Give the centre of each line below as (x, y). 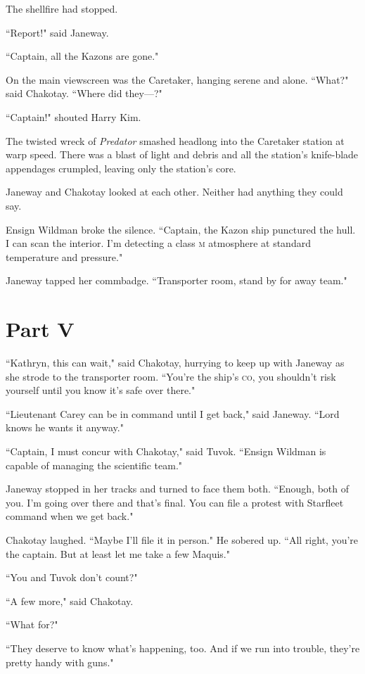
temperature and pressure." (64, 256)
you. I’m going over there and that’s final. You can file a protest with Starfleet (175, 502)
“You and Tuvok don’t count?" (72, 577)
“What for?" (32, 624)
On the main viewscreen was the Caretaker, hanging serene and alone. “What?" (177, 79)
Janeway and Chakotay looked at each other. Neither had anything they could (174, 192)
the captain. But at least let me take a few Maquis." (118, 553)
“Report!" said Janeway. (57, 32)
